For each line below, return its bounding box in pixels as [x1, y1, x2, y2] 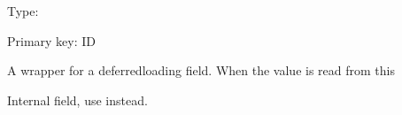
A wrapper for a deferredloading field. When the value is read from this [7, 61, 395, 80]
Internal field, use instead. [7, 90, 148, 109]
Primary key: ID [7, 31, 97, 50]
